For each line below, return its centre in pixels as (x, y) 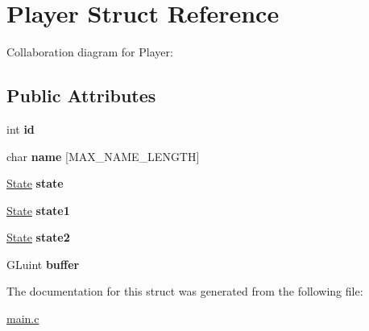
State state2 (38, 237)
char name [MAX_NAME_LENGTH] (103, 156)
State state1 (38, 210)
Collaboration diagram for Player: (90, 52)
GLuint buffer (43, 264)
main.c (23, 319)
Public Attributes (81, 95)
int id (21, 128)
